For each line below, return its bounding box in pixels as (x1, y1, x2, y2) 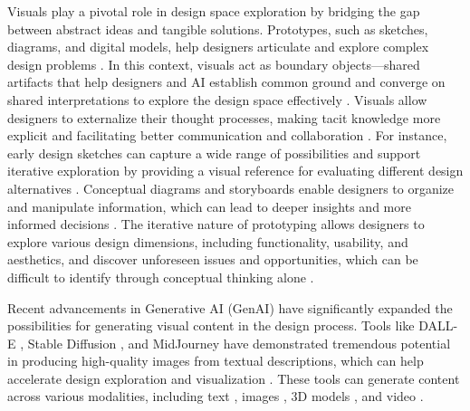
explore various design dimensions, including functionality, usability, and (7, 232, 408, 251)
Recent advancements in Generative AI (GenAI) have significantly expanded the (7, 298, 453, 317)
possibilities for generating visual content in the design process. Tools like (7, 316, 415, 335)
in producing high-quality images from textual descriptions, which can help (7, 351, 424, 370)
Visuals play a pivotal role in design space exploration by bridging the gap (7, 2, 420, 20)
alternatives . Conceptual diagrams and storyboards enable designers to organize (7, 178, 455, 197)
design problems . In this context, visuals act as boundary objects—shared (7, 54, 420, 73)
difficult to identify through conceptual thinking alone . (7, 267, 314, 286)
